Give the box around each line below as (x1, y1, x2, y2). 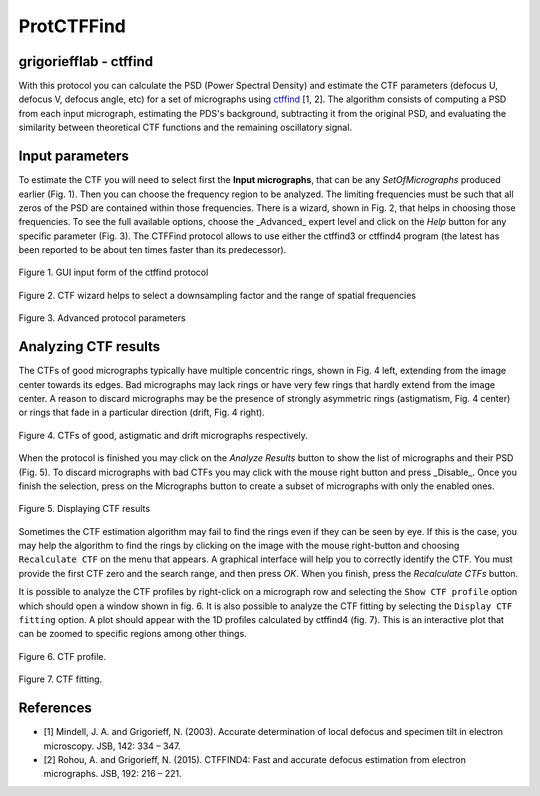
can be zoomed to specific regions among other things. (18, 628, 247, 640)
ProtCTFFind (18, 15, 127, 37)
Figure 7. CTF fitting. (18, 673, 103, 685)
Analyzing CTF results (18, 338, 161, 355)
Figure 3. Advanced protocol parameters (18, 312, 186, 324)
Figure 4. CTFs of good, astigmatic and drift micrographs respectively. (18, 429, 309, 441)
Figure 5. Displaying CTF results (18, 503, 150, 515)
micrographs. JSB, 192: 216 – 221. (43, 768, 182, 780)
